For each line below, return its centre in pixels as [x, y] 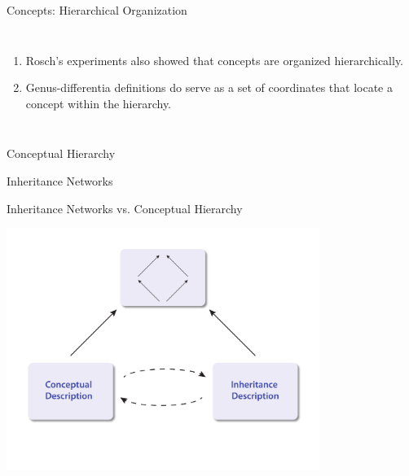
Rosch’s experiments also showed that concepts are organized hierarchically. [214, 60]
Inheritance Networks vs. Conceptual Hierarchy [125, 208]
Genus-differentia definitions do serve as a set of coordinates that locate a [209, 87]
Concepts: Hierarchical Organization [97, 10]
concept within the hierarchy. [99, 103]
